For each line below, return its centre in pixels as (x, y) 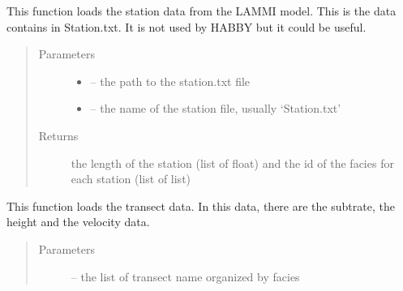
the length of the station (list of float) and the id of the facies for (232, 163)
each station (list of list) (131, 179)
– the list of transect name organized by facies (185, 276)
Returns (58, 135)
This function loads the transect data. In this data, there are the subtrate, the (201, 205)
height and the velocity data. (78, 222)
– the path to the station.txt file (170, 81)
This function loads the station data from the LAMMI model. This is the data (201, 11)
